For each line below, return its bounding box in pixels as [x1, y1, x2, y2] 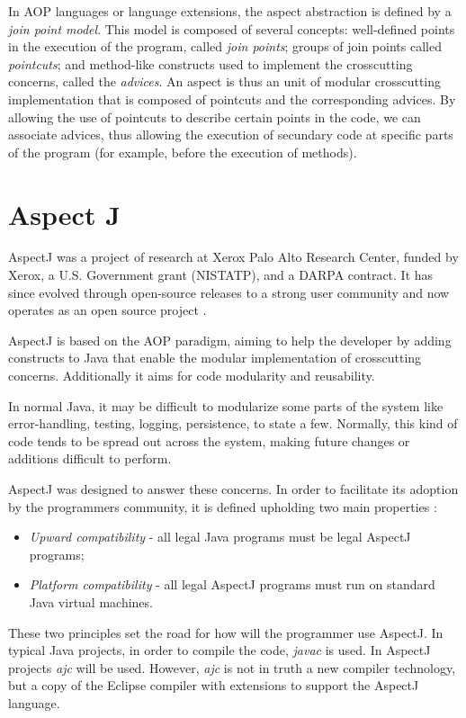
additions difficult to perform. [8, 449, 172, 468]
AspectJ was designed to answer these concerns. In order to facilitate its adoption [8, 480, 459, 498]
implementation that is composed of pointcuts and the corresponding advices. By [8, 89, 456, 108]
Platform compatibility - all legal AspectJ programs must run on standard [29, 575, 435, 594]
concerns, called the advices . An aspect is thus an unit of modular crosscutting [8, 72, 442, 91]
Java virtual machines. [29, 592, 153, 611]
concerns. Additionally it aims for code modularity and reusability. [8, 366, 375, 385]
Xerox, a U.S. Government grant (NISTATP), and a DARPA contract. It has [8, 265, 434, 284]
